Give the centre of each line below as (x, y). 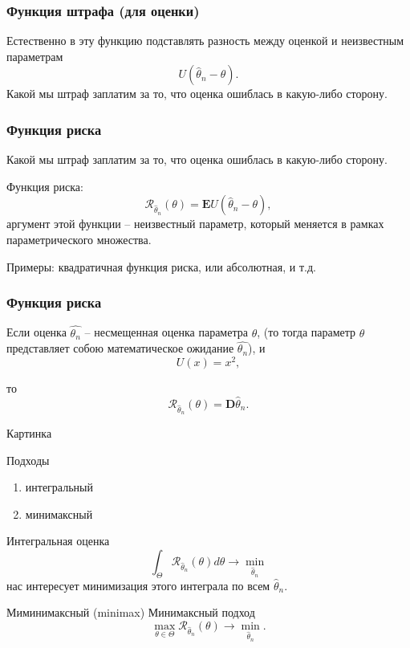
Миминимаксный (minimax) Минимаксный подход (131, 612)
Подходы (28, 460)
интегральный (59, 487)
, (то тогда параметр (306, 332)
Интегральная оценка (58, 541)
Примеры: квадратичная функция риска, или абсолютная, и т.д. (161, 266)
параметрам (35, 56)
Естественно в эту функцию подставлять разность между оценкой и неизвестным (205, 41)
